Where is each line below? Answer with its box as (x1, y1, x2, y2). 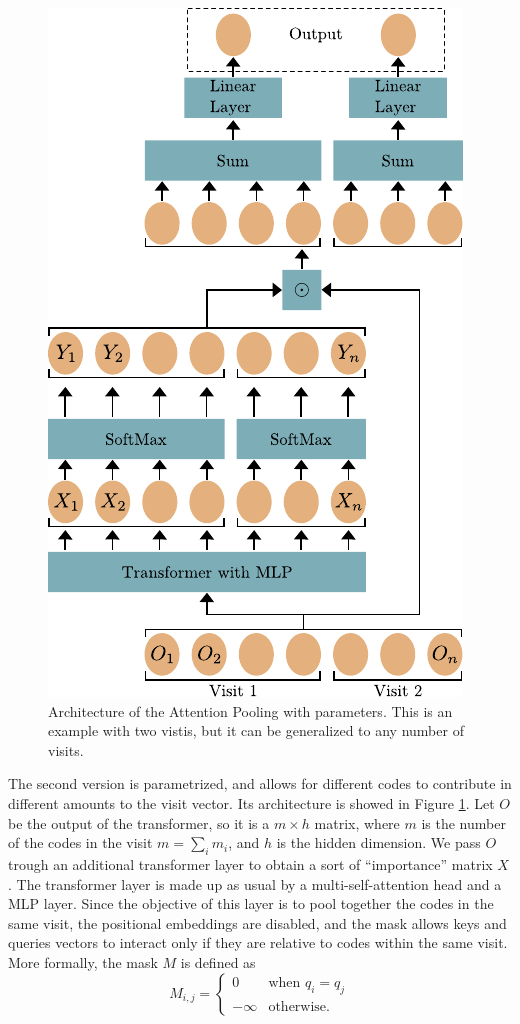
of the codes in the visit (8, 832, 153, 853)
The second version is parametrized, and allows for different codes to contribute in (8, 773, 512, 794)
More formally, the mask (8, 951, 158, 972)
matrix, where (314, 812, 400, 833)
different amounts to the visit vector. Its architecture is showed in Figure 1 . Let (8, 792, 495, 813)
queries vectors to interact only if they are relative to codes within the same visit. (8, 932, 508, 953)
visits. (48, 739, 84, 760)
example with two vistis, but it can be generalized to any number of (48, 720, 464, 741)
